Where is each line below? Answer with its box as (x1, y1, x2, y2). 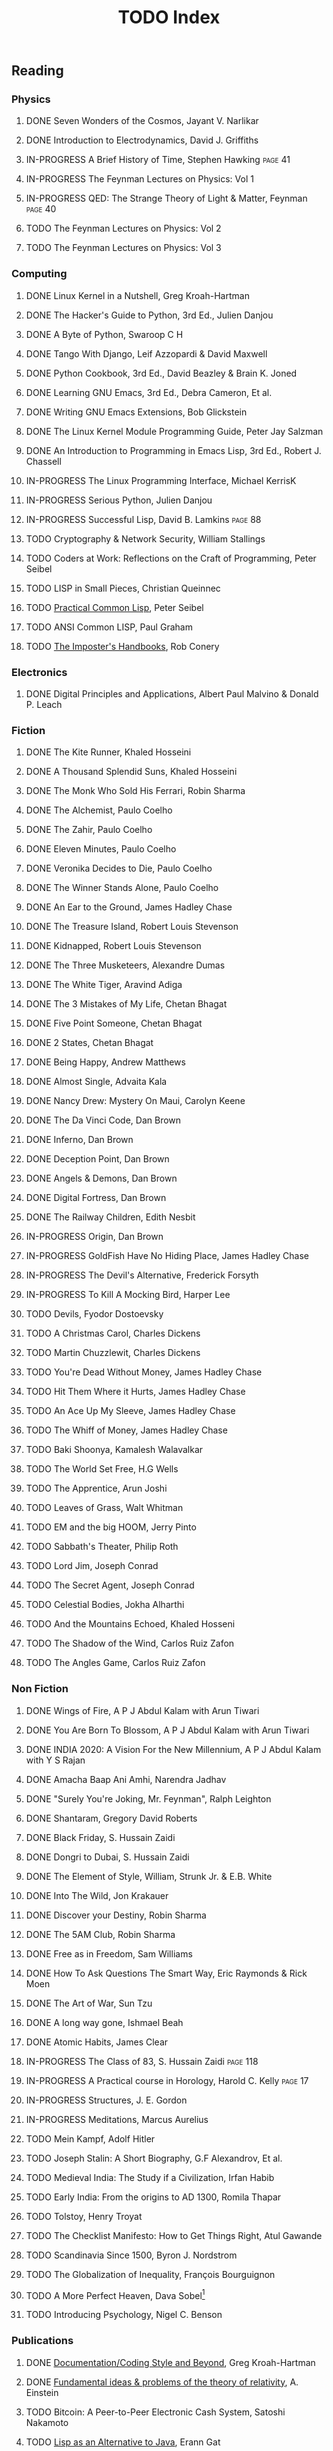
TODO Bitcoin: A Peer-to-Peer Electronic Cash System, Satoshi (25, 2406, 286, 2418)
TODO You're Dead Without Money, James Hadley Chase (25, 1366, 263, 1378)
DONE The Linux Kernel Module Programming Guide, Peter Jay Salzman (25, 425, 324, 437)
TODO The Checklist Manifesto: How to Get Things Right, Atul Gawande (25, 2229, 323, 2241)
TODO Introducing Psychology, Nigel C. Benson (25, 2309, 223, 2321)
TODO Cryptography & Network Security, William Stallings (25, 532, 266, 545)
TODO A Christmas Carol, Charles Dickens (25, 1327, 201, 1340)
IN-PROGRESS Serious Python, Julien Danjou (25, 494, 213, 506)
